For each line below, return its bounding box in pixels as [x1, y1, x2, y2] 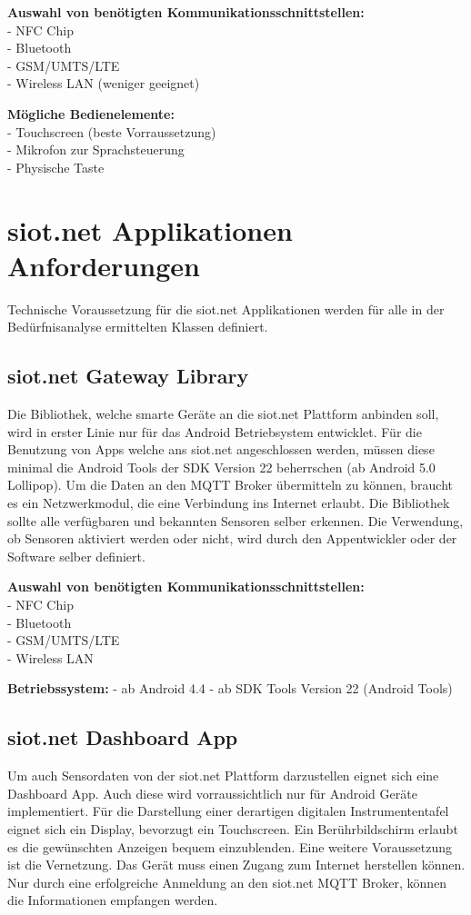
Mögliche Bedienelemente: [7, 104, 175, 123]
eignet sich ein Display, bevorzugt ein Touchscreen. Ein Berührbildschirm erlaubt [7, 819, 458, 838]
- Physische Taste [7, 157, 105, 176]
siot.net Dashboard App [7, 723, 238, 751]
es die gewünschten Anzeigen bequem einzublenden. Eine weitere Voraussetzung [7, 837, 452, 856]
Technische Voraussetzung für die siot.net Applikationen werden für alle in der [7, 299, 445, 318]
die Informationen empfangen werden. [7, 890, 218, 910]
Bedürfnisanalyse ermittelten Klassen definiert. [7, 317, 268, 336]
